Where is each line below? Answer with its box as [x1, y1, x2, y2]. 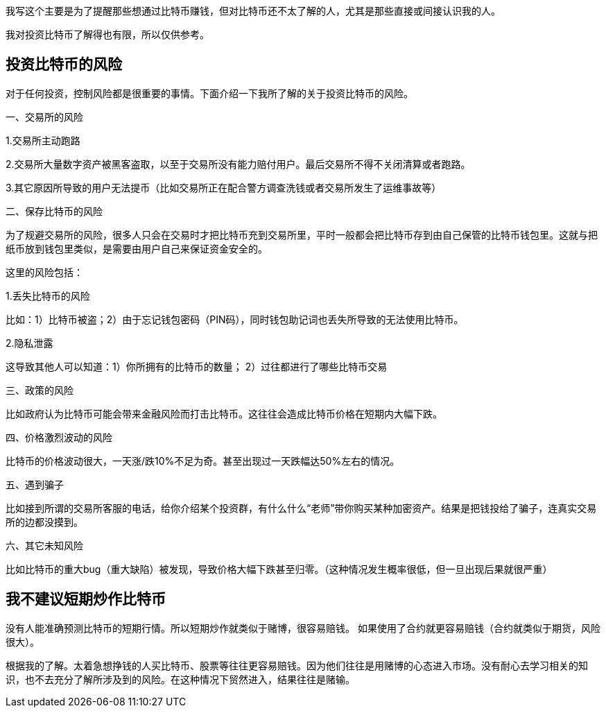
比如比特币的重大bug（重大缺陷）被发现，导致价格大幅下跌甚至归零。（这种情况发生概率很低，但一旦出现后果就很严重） [6, 562, 553, 575]
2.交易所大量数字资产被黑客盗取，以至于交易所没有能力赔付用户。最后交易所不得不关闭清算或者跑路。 [6, 157, 471, 170]
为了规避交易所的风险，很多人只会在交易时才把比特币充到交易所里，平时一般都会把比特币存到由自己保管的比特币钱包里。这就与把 [6, 228, 598, 241]
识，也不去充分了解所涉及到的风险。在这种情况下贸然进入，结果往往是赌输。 [6, 673, 355, 685]
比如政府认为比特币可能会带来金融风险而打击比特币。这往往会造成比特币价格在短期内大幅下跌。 [6, 407, 442, 420]
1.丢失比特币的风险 [6, 289, 90, 302]
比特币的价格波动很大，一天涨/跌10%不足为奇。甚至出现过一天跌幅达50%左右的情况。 [6, 454, 400, 467]
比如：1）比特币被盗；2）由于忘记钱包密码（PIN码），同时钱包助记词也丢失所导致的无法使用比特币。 [6, 313, 464, 325]
